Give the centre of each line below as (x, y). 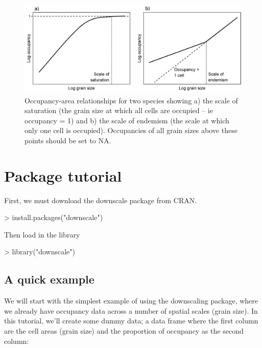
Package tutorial (63, 175)
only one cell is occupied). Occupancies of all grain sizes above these (131, 130)
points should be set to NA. (68, 140)
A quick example (49, 279)
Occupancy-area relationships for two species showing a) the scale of (131, 100)
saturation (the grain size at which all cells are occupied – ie (119, 110)
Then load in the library (42, 234)
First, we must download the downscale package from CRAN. (101, 200)
